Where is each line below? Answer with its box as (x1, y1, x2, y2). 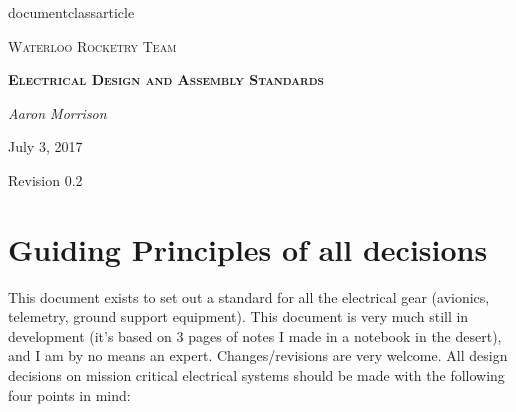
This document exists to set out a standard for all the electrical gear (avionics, (8, 286, 490, 307)
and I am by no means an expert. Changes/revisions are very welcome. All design (8, 345, 508, 366)
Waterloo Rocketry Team (8, 35, 177, 56)
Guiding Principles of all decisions (8, 228, 488, 269)
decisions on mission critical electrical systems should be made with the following (8, 365, 505, 386)
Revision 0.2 (8, 169, 83, 190)
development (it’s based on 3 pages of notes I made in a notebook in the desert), (8, 325, 502, 346)
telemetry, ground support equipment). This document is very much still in (8, 306, 469, 327)
